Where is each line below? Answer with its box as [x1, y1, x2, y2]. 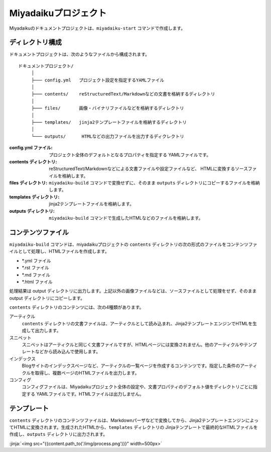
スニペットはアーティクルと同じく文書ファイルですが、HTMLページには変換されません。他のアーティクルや [22, 342, 244, 348]
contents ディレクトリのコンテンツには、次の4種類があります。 [9, 304, 144, 310]
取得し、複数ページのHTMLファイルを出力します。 [35, 370, 140, 376]
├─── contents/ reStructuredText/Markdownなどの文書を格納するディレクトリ [31, 91, 215, 97]
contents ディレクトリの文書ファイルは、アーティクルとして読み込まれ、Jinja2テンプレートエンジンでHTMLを [22, 320, 253, 326]
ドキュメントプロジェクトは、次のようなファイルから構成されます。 [9, 51, 150, 57]
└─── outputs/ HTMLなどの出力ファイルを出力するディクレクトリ [31, 133, 185, 139]
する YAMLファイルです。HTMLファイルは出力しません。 [26, 391, 144, 397]
